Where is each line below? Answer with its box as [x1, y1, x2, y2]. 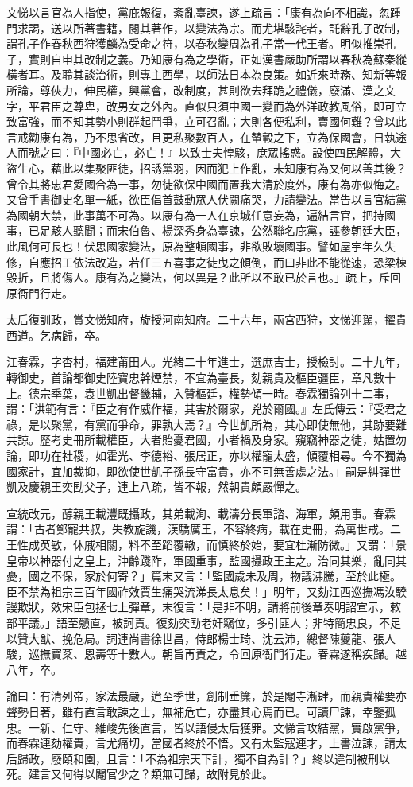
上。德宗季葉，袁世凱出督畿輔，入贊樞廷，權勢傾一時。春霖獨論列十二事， [6, 384, 396, 401]
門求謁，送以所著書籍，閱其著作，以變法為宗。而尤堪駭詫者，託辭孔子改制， [6, 19, 407, 36]
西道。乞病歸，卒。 [6, 326, 106, 343]
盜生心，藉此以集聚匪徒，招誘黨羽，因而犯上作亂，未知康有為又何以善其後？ [6, 159, 407, 176]
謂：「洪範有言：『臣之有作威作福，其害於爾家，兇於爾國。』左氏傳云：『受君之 [6, 400, 407, 417]
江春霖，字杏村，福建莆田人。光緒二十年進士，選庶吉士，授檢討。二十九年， [6, 353, 407, 370]
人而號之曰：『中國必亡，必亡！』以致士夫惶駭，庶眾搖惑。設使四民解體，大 [6, 144, 401, 161]
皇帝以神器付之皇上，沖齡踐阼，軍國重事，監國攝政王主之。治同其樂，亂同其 [6, 551, 407, 568]
